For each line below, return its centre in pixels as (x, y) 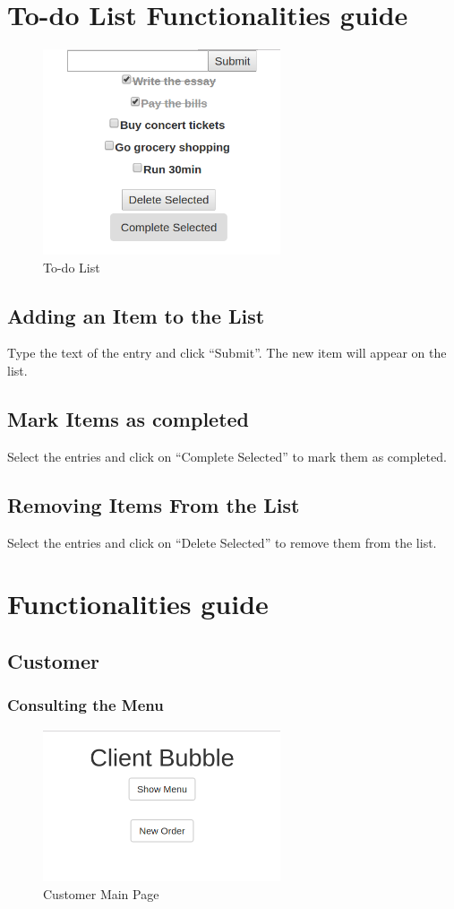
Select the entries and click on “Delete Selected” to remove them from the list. (222, 542)
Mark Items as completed (128, 419)
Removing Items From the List (154, 504)
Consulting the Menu (86, 705)
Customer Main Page (101, 893)
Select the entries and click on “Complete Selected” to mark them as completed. (227, 456)
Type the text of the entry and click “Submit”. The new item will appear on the (227, 353)
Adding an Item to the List (136, 315)
